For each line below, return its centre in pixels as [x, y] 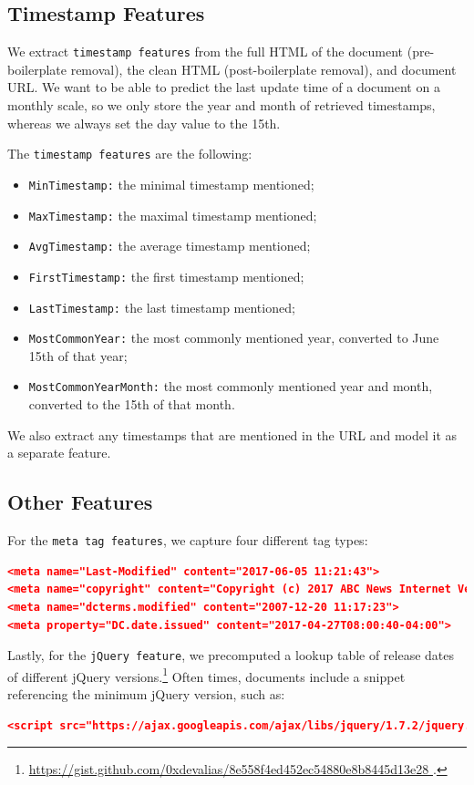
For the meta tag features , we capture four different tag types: [188, 540]
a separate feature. [59, 453]
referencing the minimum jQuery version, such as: [146, 694]
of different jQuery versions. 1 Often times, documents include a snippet [206, 675]
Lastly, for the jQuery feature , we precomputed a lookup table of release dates [231, 655]
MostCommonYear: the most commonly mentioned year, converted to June [234, 338]
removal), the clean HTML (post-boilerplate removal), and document [263, 69]
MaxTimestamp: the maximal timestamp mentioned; [173, 215]
